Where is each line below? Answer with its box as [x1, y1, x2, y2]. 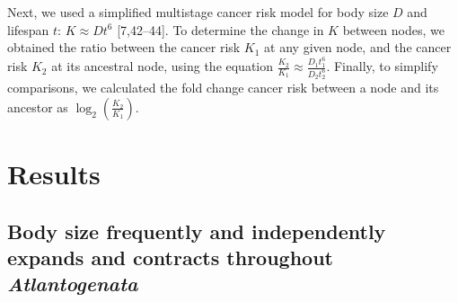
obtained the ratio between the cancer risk [7, 38, 241, 57]
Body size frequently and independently [7, 217, 386, 244]
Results [7, 155, 101, 192]
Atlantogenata [7, 270, 138, 298]
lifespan [7, 20, 49, 39]
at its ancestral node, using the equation [51, 57, 274, 75]
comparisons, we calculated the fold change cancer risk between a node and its [7, 78, 439, 97]
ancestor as [7, 97, 68, 116]
